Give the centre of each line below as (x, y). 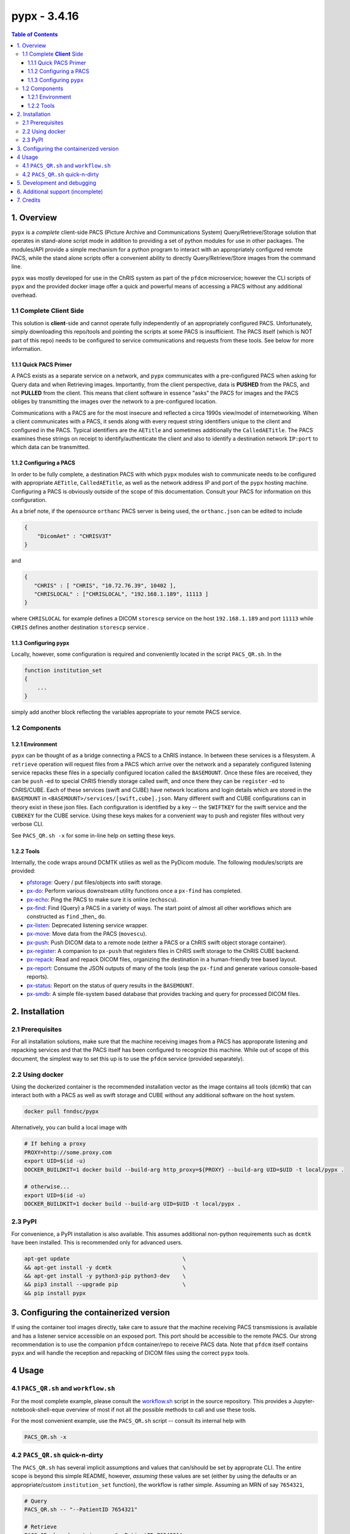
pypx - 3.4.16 (45, 16)
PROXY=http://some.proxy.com (68, 1152)
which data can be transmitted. (51, 447)
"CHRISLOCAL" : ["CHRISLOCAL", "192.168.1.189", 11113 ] (121, 594)
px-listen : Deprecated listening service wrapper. (87, 925)
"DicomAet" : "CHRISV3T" (74, 536)
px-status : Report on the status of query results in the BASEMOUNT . (110, 985)
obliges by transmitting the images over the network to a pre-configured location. (114, 401)
